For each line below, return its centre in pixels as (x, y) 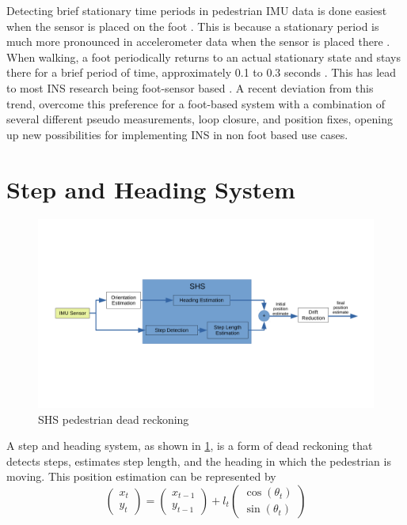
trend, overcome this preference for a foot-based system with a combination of (196, 103)
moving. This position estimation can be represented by (141, 476)
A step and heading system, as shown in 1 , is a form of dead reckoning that (190, 446)
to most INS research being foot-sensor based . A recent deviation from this (190, 87)
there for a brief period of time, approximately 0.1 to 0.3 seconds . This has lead (202, 72)
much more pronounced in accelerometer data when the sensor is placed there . (198, 42)
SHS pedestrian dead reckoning (114, 419)
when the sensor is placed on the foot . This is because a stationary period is (193, 26)
